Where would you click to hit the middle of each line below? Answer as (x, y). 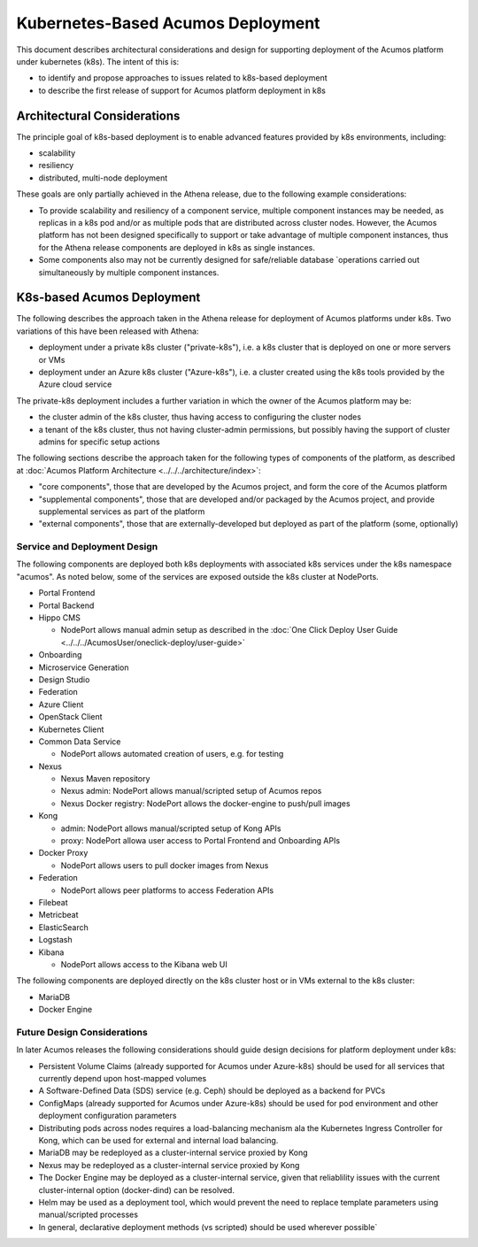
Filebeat (53, 902)
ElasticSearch (63, 927)
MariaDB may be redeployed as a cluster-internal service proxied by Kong (173, 1153)
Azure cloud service (75, 384)
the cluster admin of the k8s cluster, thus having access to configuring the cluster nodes (200, 417)
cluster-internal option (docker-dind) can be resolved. (136, 1189)
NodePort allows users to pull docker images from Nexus (165, 865)
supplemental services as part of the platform (122, 511)
